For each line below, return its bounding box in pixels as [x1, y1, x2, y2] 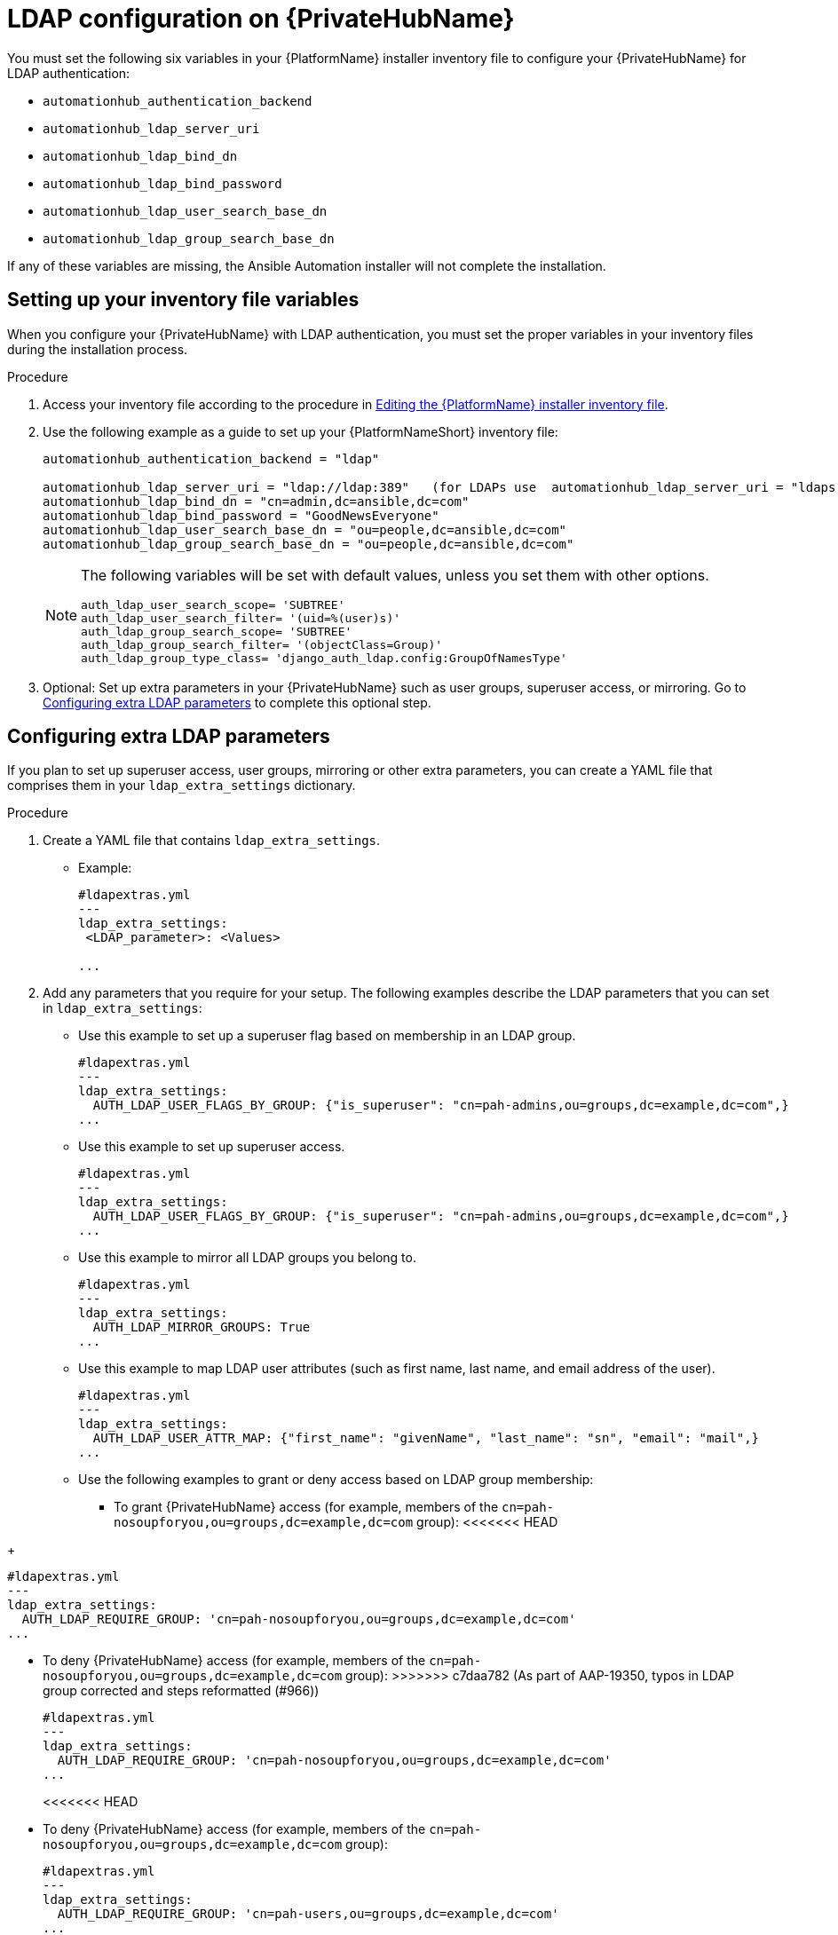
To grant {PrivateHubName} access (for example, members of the [114, 1499, 499, 1515]
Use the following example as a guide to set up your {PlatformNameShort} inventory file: [43, 423, 558, 439]
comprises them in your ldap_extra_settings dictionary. [7, 778, 356, 794]
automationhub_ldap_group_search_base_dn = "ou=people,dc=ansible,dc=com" [43, 536, 574, 551]
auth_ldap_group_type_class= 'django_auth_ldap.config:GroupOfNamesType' [81, 651, 567, 665]
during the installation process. [7, 341, 188, 357]
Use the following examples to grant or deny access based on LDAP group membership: [78, 1472, 594, 1488]
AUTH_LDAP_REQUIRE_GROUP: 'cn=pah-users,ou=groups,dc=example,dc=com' [57, 1907, 559, 1922]
